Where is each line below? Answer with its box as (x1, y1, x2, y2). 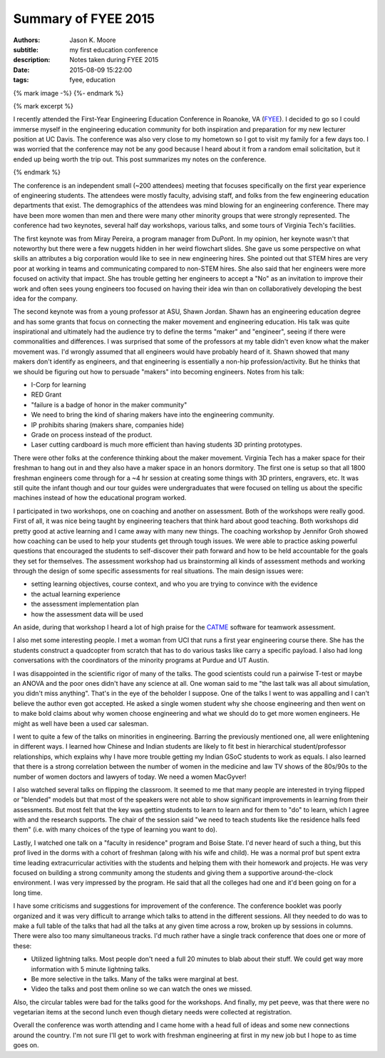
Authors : (13, 36, 41, 44)
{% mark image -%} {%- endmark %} (13, 89, 124, 97)
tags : (13, 76, 29, 84)
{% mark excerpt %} (13, 101, 74, 110)
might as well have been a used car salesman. (13, 719, 149, 728)
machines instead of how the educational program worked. (13, 494, 187, 502)
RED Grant (31, 390, 62, 399)
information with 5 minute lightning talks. (31, 964, 151, 973)
